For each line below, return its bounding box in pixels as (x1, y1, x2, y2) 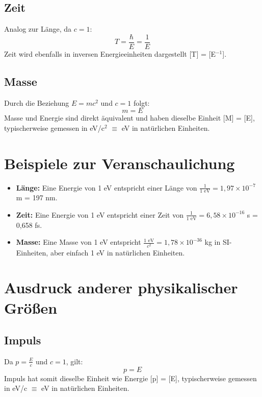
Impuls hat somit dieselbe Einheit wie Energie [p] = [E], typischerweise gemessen (4, 372, 257, 383)
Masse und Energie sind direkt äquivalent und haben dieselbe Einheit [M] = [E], (4, 112, 255, 123)
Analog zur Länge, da (4, 24, 72, 34)
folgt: (133, 97, 150, 108)
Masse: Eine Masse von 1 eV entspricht (16, 237, 141, 247)
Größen (4, 297, 58, 318)
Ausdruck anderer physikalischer (4, 277, 238, 298)
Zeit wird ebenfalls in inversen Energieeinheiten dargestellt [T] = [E (4, 48, 216, 59)
